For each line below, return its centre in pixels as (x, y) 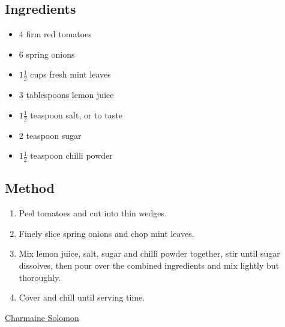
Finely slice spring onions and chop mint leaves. (106, 233)
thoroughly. (40, 277)
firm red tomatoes (59, 34)
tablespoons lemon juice (70, 95)
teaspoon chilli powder (71, 155)
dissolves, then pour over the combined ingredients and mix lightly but (149, 265)
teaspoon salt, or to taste (76, 115)
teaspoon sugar (54, 135)
